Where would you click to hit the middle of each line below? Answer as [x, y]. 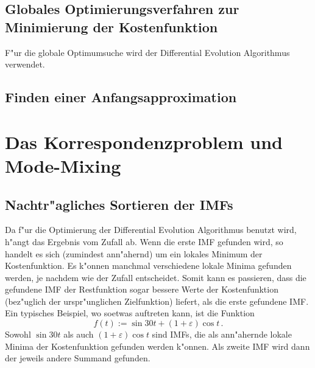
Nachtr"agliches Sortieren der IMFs [119, 204]
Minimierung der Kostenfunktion [111, 26]
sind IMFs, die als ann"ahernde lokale [222, 334]
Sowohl [18, 334]
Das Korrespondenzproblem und [144, 141]
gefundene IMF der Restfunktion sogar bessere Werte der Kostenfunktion [142, 289]
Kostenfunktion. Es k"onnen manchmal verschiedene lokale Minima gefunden [148, 266]
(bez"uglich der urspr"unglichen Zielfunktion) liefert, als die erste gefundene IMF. [157, 301]
